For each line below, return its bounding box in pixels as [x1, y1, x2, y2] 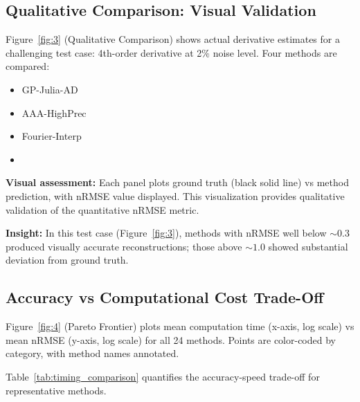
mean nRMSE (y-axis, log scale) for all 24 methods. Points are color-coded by [6, 332, 336, 347]
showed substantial [268, 239, 348, 253]
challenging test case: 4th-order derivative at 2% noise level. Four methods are [6, 45, 337, 60]
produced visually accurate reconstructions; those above [6, 239, 242, 253]
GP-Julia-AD [21, 82, 78, 96]
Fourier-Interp [21, 129, 82, 143]
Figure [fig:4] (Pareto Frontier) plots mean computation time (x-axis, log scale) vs [6, 319, 354, 334]
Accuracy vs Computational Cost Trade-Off [6, 286, 324, 308]
